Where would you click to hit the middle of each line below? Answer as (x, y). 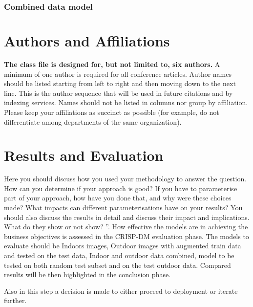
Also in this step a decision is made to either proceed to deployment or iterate (121, 291)
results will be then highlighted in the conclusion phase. (87, 274)
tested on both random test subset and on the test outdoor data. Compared (117, 265)
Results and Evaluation (84, 155)
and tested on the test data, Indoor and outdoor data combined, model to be (119, 255)
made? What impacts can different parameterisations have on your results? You (123, 208)
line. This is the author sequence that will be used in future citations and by (118, 93)
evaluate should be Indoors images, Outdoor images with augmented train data (123, 246)
